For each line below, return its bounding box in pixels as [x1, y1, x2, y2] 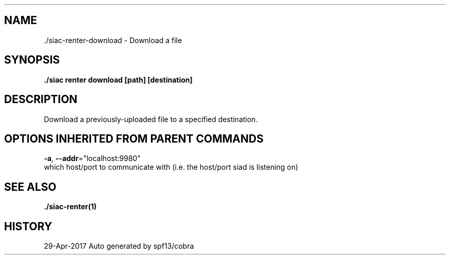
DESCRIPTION [4, 93, 78, 106]
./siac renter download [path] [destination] [44, 75, 193, 84]
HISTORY [4, 220, 52, 233]
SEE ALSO [4, 180, 57, 193]
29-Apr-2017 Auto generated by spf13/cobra [44, 242, 194, 251]
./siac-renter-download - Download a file [44, 35, 182, 45]
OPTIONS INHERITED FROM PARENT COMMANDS [4, 132, 264, 145]
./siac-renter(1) [44, 202, 97, 211]
